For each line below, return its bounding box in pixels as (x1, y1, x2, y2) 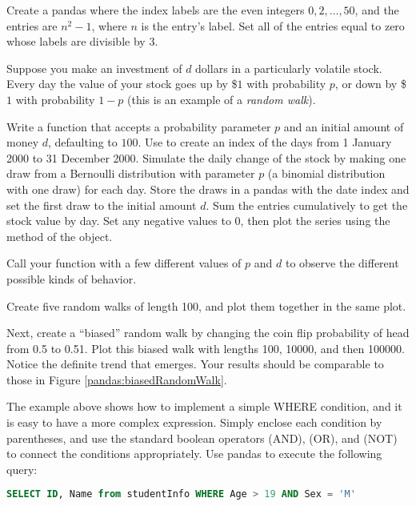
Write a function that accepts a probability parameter (6, 118, 271, 135)
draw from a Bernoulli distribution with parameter (6, 165, 255, 182)
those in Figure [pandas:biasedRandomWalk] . (6, 371, 227, 388)
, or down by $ (334, 75, 406, 92)
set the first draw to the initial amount (6, 196, 197, 213)
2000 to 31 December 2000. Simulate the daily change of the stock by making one (6, 149, 406, 166)
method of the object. (6, 227, 113, 244)
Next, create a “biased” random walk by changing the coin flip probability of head (6, 324, 410, 341)
